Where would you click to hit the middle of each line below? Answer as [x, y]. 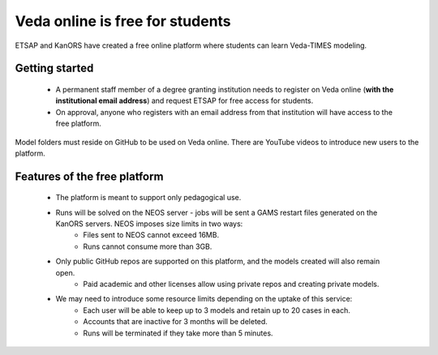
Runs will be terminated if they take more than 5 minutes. [178, 333]
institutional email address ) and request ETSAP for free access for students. [185, 101]
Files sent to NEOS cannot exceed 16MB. [151, 235]
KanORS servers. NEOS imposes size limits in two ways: [149, 224]
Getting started [54, 68]
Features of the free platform [89, 176]
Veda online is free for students [123, 21]
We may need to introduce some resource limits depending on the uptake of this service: [204, 299]
